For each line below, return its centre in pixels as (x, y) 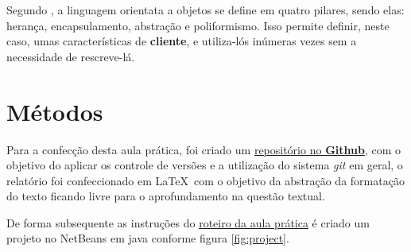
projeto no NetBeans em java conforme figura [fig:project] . (148, 238)
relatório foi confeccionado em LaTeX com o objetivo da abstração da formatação (205, 180)
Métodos (55, 111)
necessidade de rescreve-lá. (71, 56)
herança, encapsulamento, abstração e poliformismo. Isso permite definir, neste (198, 25)
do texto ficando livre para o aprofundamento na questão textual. (166, 196)
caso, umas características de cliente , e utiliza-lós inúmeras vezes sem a (182, 41)
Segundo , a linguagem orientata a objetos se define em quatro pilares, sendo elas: (205, 10)
